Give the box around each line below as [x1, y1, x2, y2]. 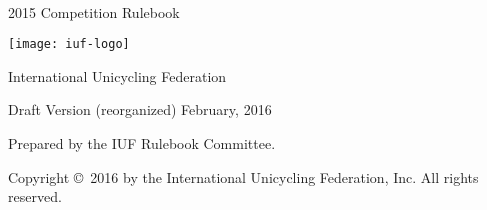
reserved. [8, 186, 62, 207]
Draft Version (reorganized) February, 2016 [8, 99, 272, 120]
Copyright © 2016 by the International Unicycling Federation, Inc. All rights [8, 166, 479, 187]
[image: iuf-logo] [8, 37, 130, 52]
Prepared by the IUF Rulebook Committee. [8, 133, 276, 154]
